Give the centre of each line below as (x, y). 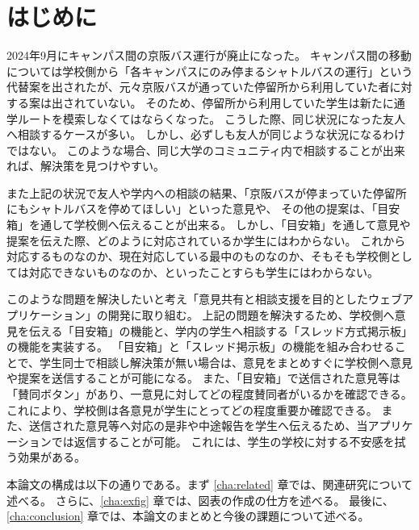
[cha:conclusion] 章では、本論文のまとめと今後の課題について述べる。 (188, 516)
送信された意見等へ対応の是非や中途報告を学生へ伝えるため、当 (198, 426)
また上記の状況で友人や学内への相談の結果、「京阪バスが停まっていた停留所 (207, 192)
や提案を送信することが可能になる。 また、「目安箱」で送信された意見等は (203, 378)
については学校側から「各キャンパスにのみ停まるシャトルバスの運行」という (210, 71)
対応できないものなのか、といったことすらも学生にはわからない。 (204, 271)
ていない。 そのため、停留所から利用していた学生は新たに (239, 102)
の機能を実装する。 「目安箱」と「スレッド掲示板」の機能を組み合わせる (201, 346)
